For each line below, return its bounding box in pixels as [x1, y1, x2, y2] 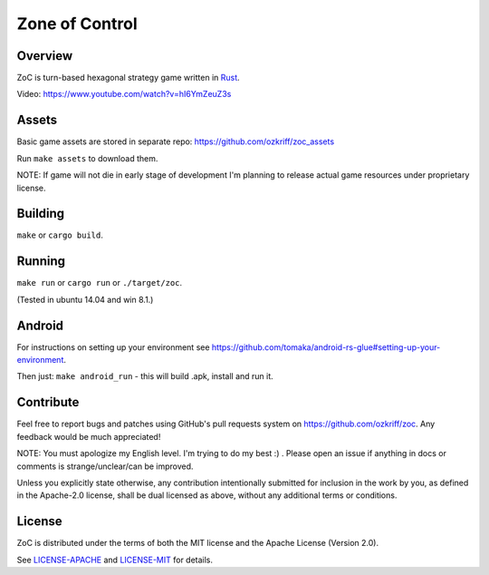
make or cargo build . [16, 229, 104, 240]
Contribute [16, 395, 80, 410]
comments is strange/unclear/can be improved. [16, 461, 194, 472]
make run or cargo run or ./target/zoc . [16, 278, 183, 288]
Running [16, 254, 66, 269]
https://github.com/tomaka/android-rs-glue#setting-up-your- [211, 341, 441, 353]
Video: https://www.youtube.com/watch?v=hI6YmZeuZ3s [16, 89, 232, 100]
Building [16, 206, 65, 221]
